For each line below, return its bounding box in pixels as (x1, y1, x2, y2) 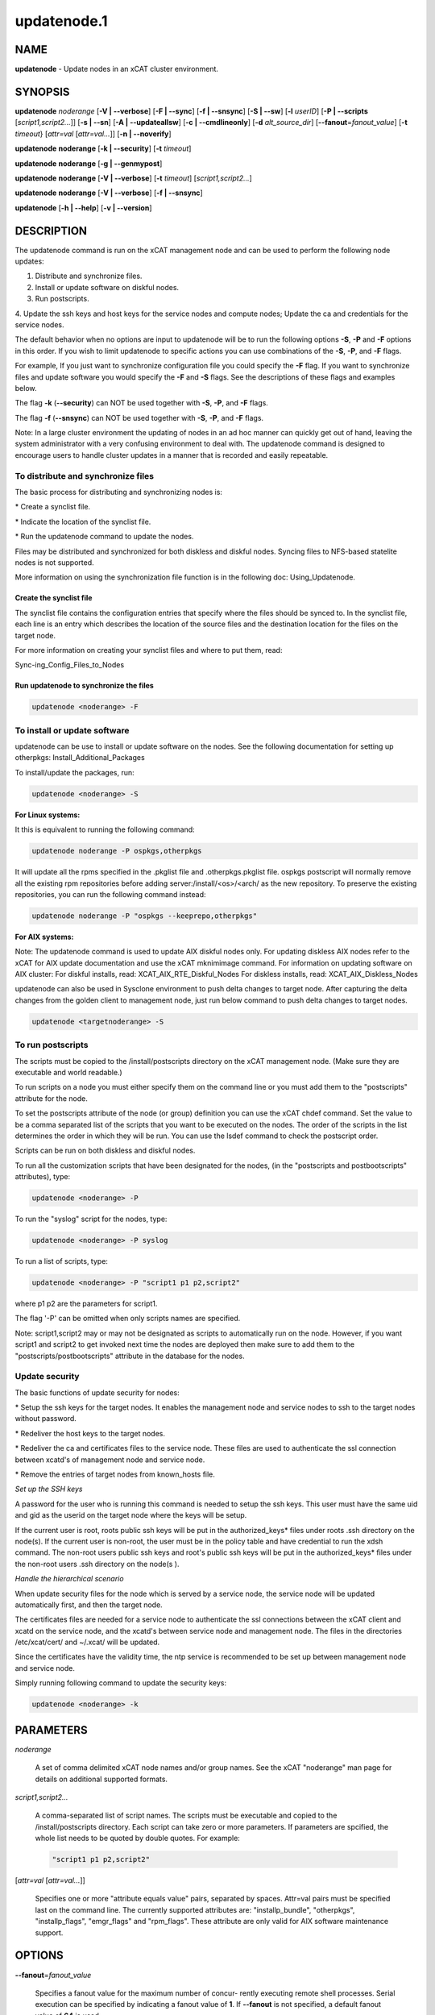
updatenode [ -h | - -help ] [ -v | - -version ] (14, 202, 152, 213)
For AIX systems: (14, 932, 74, 941)
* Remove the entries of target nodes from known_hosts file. (14, 1469, 215, 1479)
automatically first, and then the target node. (14, 1600, 163, 1610)
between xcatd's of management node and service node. (14, 1455, 205, 1465)
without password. (14, 1414, 77, 1423)
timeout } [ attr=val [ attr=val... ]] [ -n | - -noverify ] (14, 129, 172, 139)
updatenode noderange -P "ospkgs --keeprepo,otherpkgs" (31, 911, 258, 920)
